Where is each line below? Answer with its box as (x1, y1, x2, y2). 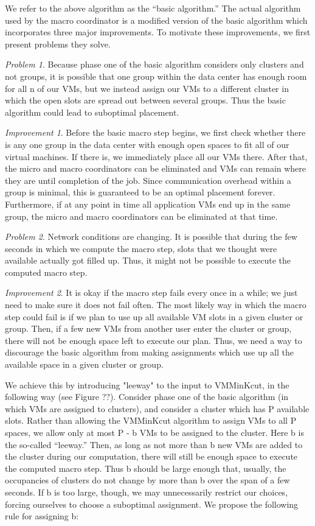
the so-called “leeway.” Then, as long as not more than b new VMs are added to (5, 438, 303, 451)
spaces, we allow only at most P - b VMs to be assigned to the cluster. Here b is (5, 426, 304, 438)
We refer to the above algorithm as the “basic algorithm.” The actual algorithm (5, 2, 301, 14)
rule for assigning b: (5, 510, 79, 522)
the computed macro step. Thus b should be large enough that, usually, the (5, 461, 286, 474)
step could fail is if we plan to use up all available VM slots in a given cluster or (5, 310, 303, 323)
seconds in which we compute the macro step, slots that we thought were (5, 242, 277, 254)
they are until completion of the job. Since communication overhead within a (5, 174, 291, 186)
